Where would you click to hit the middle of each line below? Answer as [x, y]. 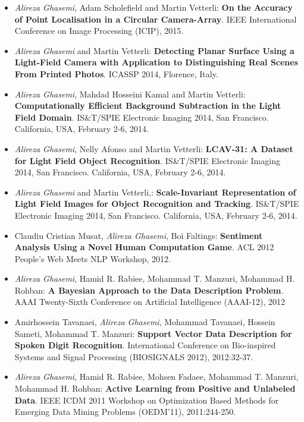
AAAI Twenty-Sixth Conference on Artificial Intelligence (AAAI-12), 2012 [150, 302]
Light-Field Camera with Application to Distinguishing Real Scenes [156, 62]
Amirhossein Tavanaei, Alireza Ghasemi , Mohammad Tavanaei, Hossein [145, 322]
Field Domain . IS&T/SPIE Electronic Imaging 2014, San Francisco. [142, 117]
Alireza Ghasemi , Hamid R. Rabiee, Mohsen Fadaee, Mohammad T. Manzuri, [156, 377]
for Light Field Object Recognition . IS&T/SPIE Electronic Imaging [147, 160]
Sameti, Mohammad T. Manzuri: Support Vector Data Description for [153, 333]
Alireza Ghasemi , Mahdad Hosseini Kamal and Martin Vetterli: [130, 94]
